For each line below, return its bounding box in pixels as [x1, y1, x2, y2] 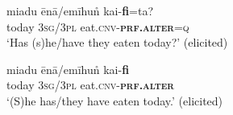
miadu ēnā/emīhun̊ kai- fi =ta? [6, 2, 154, 18]
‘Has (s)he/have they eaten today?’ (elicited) [6, 34, 228, 51]
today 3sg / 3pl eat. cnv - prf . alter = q [6, 18, 189, 35]
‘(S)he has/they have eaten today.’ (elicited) [6, 92, 223, 109]
